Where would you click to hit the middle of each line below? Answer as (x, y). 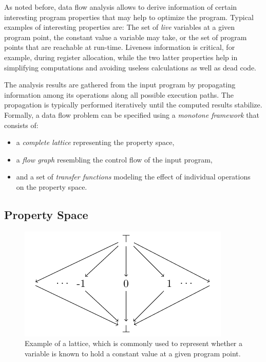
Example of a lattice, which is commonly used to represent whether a (134, 343)
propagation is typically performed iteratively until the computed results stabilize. (133, 105)
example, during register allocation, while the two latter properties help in (121, 57)
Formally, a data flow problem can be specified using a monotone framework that (132, 114)
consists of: (21, 125)
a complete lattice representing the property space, (95, 142)
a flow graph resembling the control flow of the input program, (114, 159)
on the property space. (52, 186)
